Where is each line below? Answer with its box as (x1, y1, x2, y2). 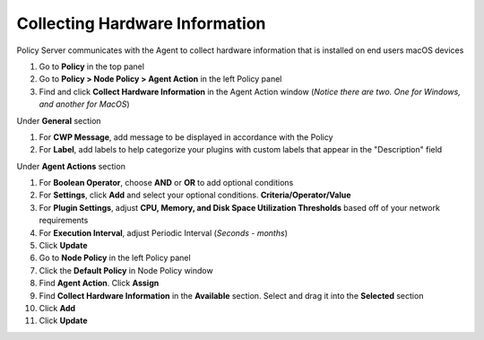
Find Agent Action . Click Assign (39, 278, 160, 289)
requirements (39, 215, 89, 226)
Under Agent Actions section (16, 161, 125, 171)
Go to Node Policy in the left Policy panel (39, 252, 192, 264)
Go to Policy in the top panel (39, 61, 145, 72)
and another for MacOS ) (39, 99, 130, 109)
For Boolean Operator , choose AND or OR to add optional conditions (39, 178, 294, 188)
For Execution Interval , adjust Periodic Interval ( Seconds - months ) (39, 227, 289, 238)
